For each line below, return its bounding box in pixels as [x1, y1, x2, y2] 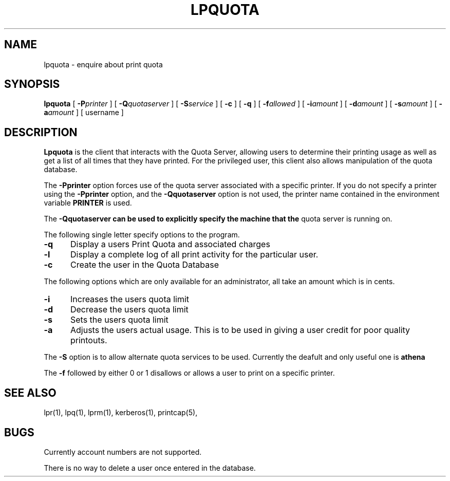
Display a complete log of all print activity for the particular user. [70, 249, 318, 260]
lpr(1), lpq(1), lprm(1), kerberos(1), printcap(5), [44, 408, 198, 417]
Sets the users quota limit [70, 314, 168, 325]
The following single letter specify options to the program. [44, 230, 240, 239]
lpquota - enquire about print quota [44, 60, 163, 69]
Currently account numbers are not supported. [44, 447, 202, 456]
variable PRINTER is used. [44, 198, 132, 208]
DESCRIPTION [4, 125, 78, 139]
